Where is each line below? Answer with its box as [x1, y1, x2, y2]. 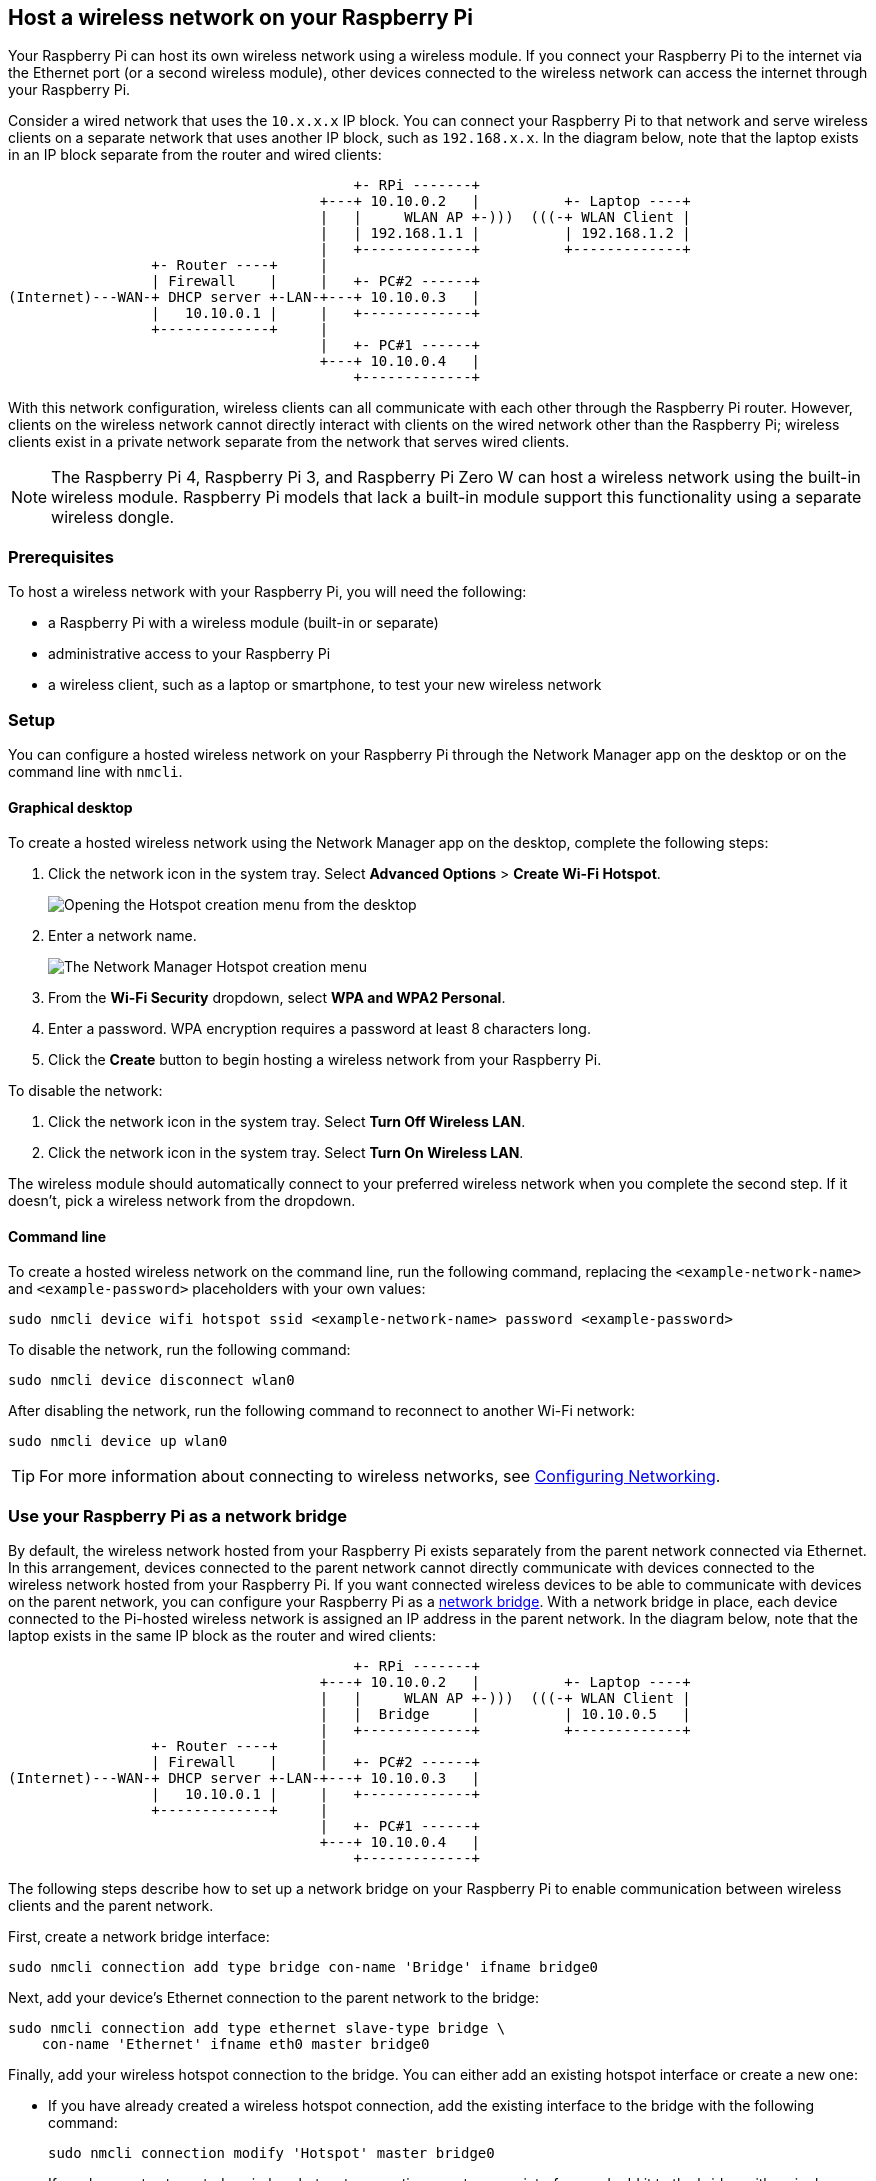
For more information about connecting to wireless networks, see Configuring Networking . [39, 1466, 721, 1487]
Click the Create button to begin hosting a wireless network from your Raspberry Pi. [48, 1051, 602, 1069]
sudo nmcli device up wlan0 [8, 1433, 228, 1450]
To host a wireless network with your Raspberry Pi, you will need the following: [8, 583, 527, 601]
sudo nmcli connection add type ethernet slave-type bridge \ [8, 2020, 506, 2037]
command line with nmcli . [8, 762, 183, 780]
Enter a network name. [48, 927, 197, 945]
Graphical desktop [8, 798, 133, 816]
